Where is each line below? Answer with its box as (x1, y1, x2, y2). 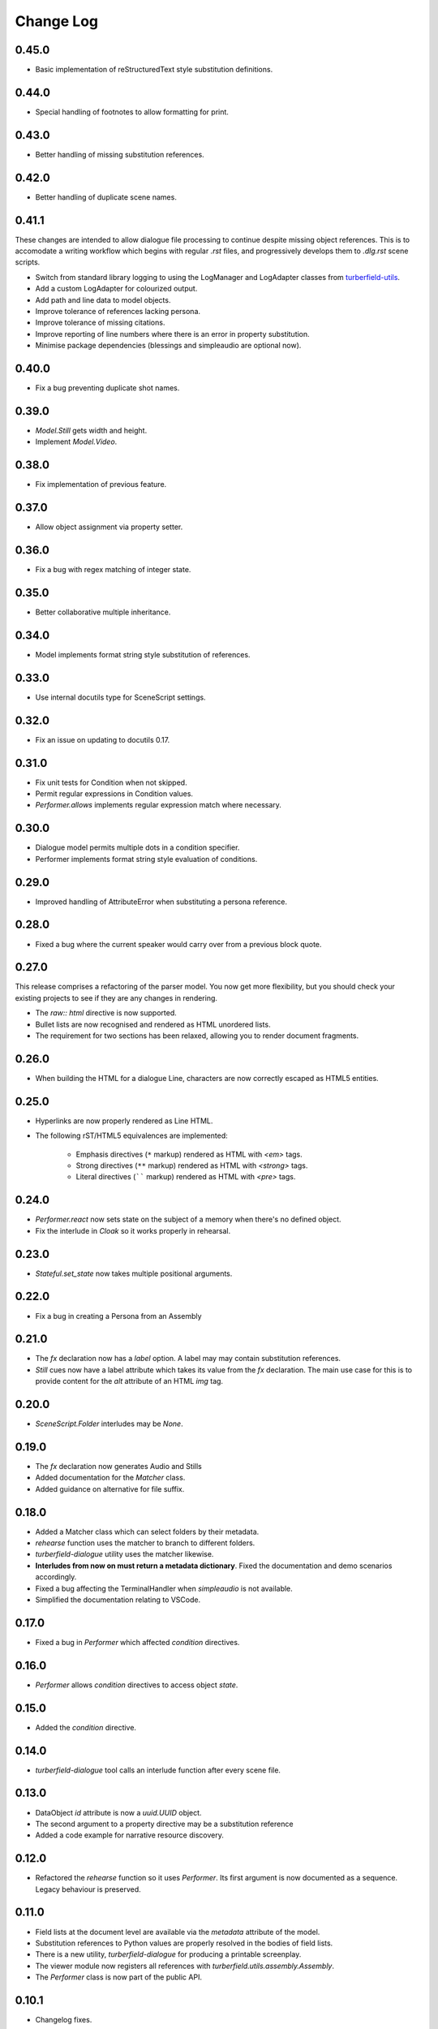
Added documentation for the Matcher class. (35, 1473, 186, 1483)
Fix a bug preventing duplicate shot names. (35, 383, 180, 393)
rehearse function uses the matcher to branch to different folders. (35, 1538, 255, 1548)
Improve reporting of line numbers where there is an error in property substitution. (35, 329, 310, 338)
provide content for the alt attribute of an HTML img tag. (35, 1376, 223, 1386)
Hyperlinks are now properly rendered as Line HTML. (35, 1116, 213, 1126)
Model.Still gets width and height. (35, 426, 148, 436)
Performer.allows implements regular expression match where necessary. (35, 800, 281, 810)
